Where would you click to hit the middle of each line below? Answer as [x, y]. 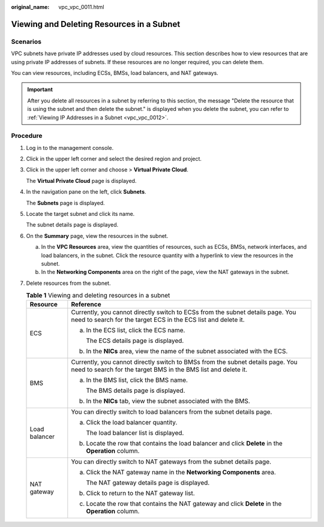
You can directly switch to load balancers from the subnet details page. [172, 412]
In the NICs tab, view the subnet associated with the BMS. [168, 401]
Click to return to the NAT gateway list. [140, 493]
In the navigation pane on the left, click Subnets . [86, 192]
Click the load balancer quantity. [132, 423]
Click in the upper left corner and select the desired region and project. [114, 159]
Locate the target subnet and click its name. [80, 213]
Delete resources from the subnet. [68, 283]
